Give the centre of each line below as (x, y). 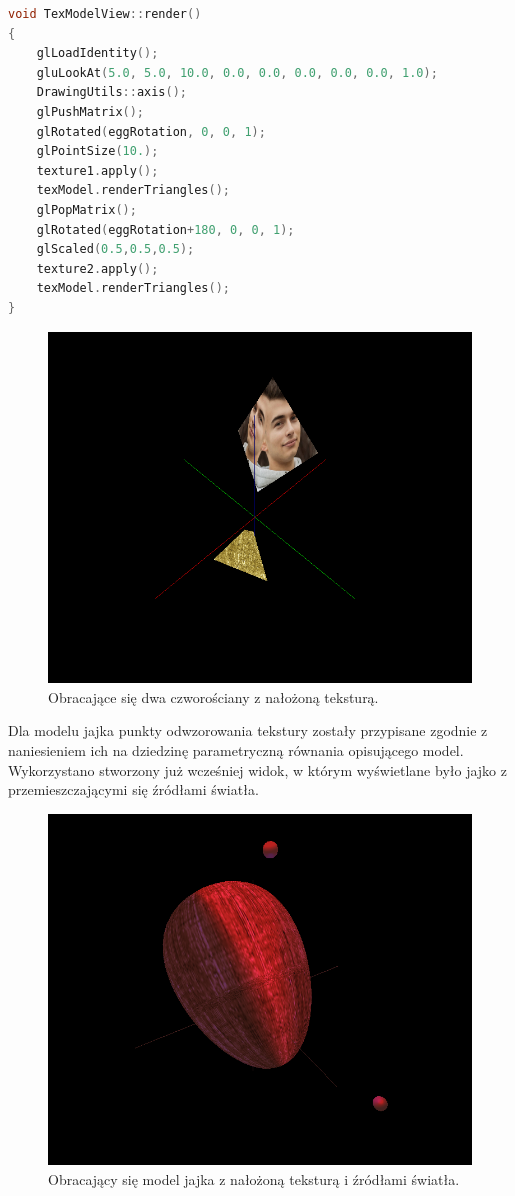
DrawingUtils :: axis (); (111, 92)
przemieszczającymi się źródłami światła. (133, 789)
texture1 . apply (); (97, 170)
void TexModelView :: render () (105, 14)
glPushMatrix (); (90, 111)
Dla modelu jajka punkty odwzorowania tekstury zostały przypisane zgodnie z (248, 730)
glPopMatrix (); (86, 209)
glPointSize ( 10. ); (97, 151)
